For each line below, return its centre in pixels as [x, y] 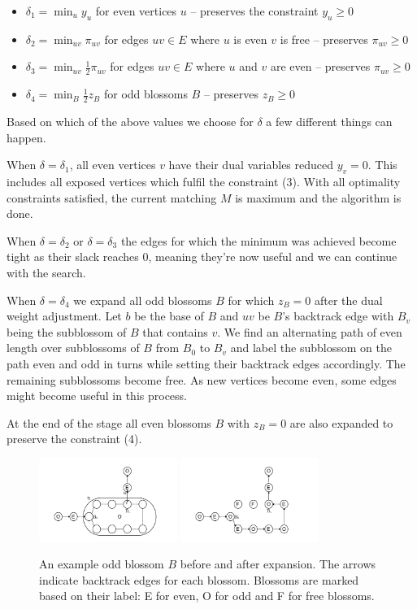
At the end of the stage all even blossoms [109, 422]
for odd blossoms [146, 94]
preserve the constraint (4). [74, 439]
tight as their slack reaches [73, 257]
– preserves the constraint [254, 11]
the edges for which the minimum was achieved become [258, 240]
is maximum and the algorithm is [318, 197]
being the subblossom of [67, 331]
